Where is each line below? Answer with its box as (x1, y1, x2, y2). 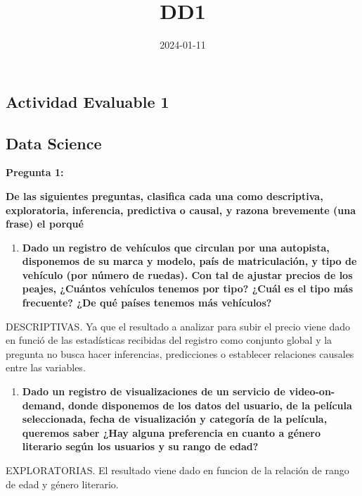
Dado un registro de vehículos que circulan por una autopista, (22, 240, 330, 254)
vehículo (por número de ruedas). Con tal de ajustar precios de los (22, 267, 353, 282)
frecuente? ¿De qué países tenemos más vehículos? (22, 295, 272, 310)
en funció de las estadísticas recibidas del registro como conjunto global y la (6, 333, 332, 347)
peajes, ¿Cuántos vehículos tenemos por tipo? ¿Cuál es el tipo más (22, 281, 353, 296)
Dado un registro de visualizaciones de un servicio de (22, 384, 285, 399)
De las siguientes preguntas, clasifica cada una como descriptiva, (6, 188, 323, 203)
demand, (22, 397, 65, 412)
